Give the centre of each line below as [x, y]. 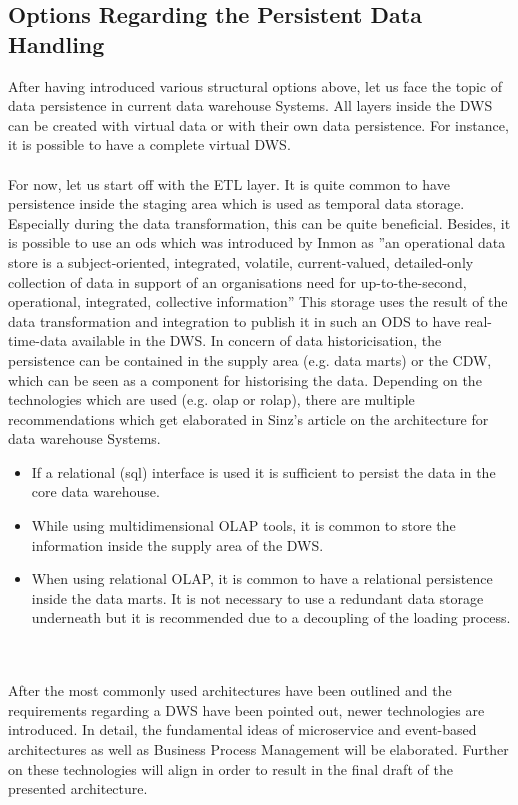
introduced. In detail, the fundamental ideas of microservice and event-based [242, 729]
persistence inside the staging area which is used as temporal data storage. [236, 203]
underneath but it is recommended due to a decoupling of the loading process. [271, 617]
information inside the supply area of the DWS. [177, 544]
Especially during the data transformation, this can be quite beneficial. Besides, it [259, 222]
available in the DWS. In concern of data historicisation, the [256, 340]
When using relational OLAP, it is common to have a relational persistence [262, 578]
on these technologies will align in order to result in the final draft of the [230, 768]
